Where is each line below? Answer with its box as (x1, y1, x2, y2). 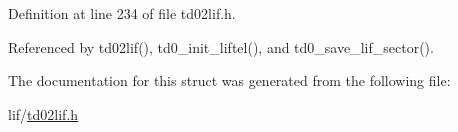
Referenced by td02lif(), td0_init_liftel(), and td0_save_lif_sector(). (8, 36, 434, 57)
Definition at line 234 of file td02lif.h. (8, 3, 236, 23)
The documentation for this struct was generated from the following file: (8, 70, 451, 91)
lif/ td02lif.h (8, 103, 79, 124)
